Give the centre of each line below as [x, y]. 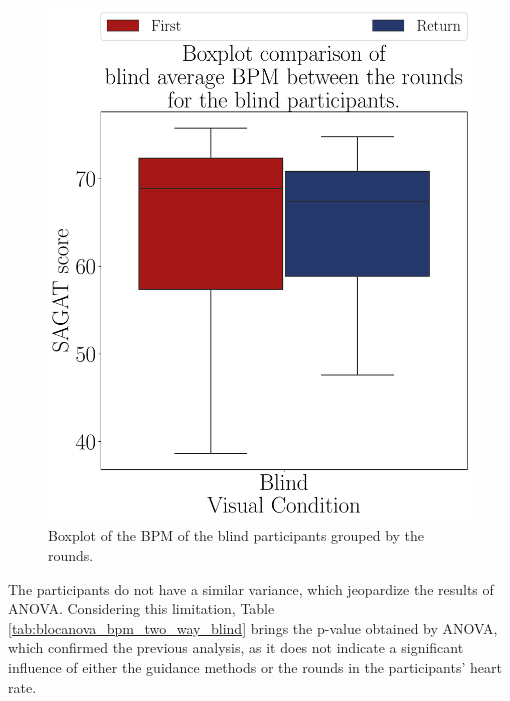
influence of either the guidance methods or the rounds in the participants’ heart [255, 666]
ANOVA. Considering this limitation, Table [141, 608]
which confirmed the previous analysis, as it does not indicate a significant [236, 647]
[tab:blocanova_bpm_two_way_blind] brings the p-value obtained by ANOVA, [253, 627]
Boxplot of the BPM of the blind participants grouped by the [236, 535]
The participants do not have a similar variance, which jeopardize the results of [251, 588]
